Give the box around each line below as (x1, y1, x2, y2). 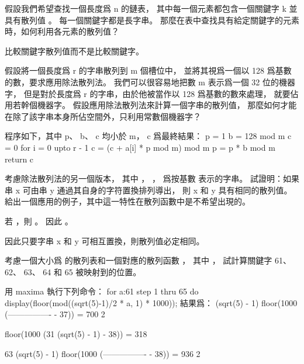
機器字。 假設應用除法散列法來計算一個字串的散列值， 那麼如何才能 (37, 99, 297, 111)
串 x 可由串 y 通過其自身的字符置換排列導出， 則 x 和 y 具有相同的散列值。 (5, 183, 292, 196)
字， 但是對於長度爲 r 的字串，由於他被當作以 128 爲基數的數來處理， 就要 (5, 87, 291, 99)
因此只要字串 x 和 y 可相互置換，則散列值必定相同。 (5, 234, 205, 247)
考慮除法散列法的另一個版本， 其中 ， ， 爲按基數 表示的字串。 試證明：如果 (5, 172, 299, 185)
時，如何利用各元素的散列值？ (5, 25, 119, 37)
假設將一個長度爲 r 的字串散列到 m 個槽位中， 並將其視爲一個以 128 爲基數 (5, 64, 292, 77)
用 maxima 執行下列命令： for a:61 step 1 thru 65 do (5, 285, 199, 297)
